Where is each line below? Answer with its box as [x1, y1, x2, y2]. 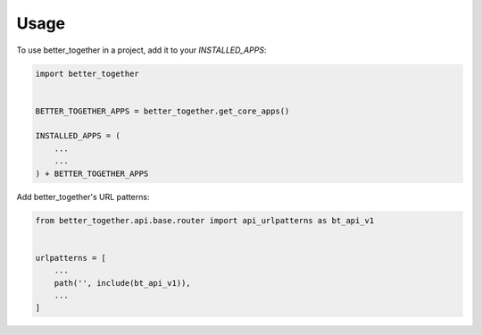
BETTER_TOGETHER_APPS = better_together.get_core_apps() [35, 105, 290, 116]
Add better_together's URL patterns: [16, 191, 150, 202]
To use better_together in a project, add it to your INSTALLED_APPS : [16, 45, 267, 55]
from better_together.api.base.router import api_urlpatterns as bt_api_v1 [35, 215, 375, 225]
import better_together [35, 68, 140, 79]
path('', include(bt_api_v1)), [54, 278, 191, 288]
